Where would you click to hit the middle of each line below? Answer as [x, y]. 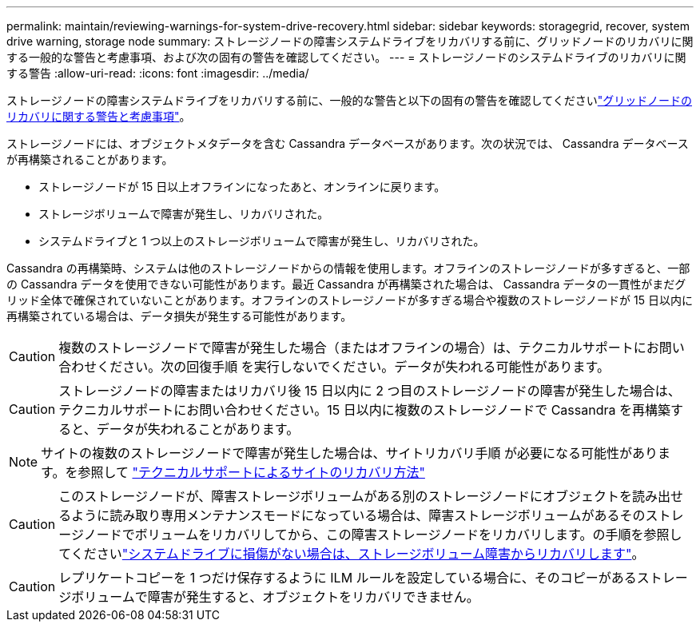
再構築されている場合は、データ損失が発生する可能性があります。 [179, 316]
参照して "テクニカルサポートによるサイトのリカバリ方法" [251, 472]
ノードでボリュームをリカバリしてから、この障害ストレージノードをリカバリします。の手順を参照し [383, 535]
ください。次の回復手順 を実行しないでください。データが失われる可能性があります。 [353, 367]
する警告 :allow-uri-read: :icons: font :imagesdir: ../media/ [158, 73]
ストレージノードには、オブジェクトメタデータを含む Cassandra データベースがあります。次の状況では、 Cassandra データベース [348, 143]
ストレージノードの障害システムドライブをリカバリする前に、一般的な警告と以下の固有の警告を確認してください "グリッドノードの [350, 100]
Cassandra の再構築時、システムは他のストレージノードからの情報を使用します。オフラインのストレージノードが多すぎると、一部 [348, 268]
